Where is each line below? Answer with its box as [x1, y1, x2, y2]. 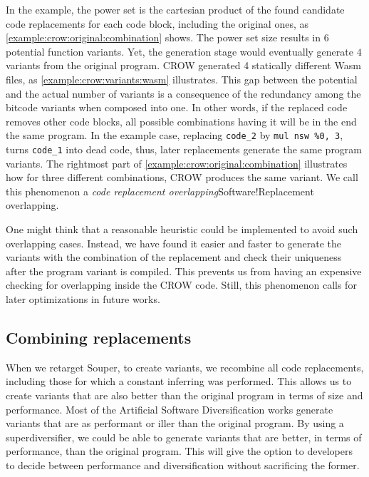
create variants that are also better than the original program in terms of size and [6, 387, 363, 402]
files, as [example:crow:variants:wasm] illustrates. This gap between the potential [6, 71, 358, 86]
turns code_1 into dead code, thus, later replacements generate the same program [6, 142, 363, 156]
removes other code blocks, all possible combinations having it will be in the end [6, 113, 357, 128]
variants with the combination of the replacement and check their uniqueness [6, 250, 342, 265]
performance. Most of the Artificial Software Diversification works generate [6, 401, 333, 416]
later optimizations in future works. [6, 292, 160, 306]
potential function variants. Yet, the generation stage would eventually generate [6, 43, 353, 58]
